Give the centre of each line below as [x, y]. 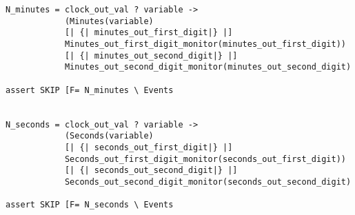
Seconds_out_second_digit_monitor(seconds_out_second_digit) [208, 182]
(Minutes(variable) [109, 21]
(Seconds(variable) [109, 136]
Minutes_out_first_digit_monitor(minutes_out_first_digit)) [205, 44]
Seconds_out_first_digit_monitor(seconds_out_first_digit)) [205, 159]
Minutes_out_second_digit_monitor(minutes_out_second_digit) [208, 67]
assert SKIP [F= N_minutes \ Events [90, 90]
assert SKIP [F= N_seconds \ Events [90, 205]
